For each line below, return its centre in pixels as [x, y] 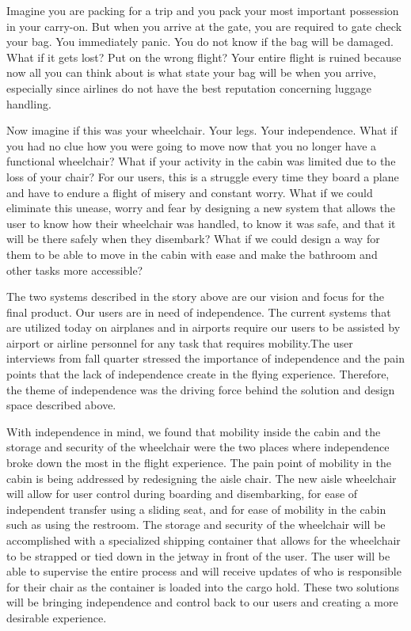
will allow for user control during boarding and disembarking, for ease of [182, 494]
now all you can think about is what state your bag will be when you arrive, [191, 72]
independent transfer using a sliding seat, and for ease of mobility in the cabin [196, 509]
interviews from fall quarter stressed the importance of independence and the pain [206, 358]
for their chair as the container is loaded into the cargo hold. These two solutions [203, 586]
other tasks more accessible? [75, 270]
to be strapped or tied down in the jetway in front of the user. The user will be [198, 555]
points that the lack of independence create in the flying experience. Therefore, [198, 374]
